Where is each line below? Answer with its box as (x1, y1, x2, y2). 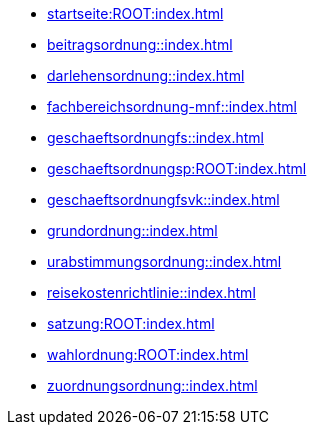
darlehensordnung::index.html (47, 67, 245, 84)
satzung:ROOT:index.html (47, 315, 215, 332)
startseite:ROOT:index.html (47, 5, 224, 22)
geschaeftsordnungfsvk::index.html (47, 191, 280, 208)
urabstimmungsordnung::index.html (47, 253, 282, 270)
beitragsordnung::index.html (47, 36, 233, 53)
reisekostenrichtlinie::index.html (47, 284, 256, 301)
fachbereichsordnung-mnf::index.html (47, 98, 297, 115)
